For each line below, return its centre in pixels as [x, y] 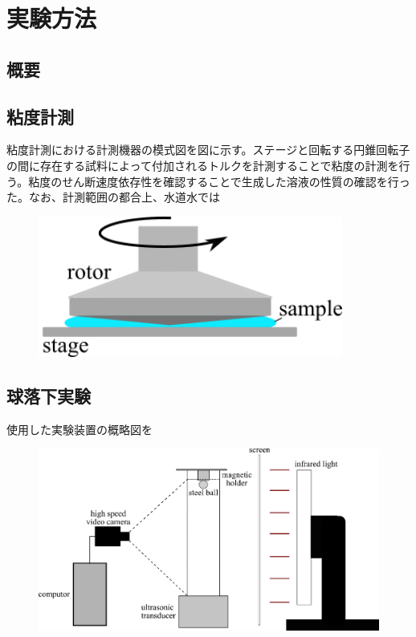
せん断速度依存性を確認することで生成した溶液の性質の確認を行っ [236, 181]
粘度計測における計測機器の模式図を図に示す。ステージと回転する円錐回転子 [208, 150]
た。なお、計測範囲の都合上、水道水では [113, 197]
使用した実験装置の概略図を [80, 429]
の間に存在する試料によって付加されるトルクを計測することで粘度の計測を [203, 165]
